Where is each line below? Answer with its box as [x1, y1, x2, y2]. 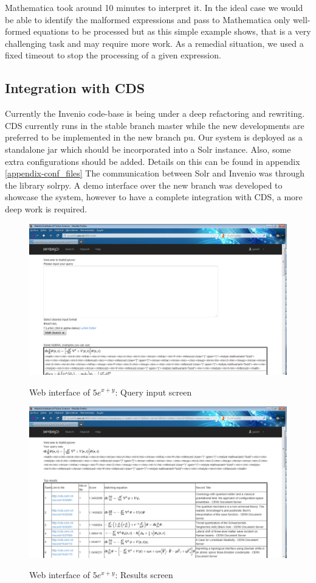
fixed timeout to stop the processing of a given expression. [5, 49, 221, 61]
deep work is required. [5, 202, 88, 215]
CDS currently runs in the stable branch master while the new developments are [5, 119, 304, 131]
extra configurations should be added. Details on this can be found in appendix [5, 155, 300, 167]
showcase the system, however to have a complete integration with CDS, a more [5, 190, 303, 203]
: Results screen [115, 568, 173, 581]
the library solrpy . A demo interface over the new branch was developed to [5, 178, 283, 191]
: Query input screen [115, 385, 192, 398]
